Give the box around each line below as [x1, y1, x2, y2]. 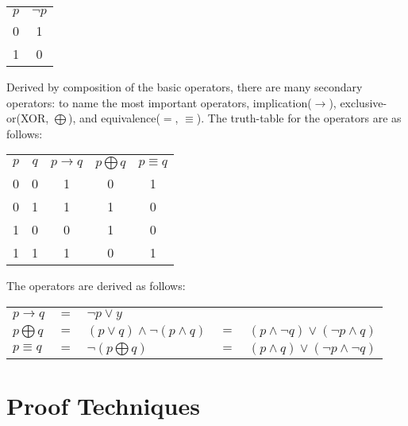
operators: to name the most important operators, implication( [6, 94, 312, 110]
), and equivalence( [68, 110, 160, 126]
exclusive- [340, 94, 387, 110]
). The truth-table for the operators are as [196, 110, 402, 126]
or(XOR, [6, 110, 49, 126]
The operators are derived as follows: [6, 277, 186, 294]
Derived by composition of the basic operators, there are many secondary [6, 79, 363, 95]
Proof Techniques [6, 389, 200, 422]
